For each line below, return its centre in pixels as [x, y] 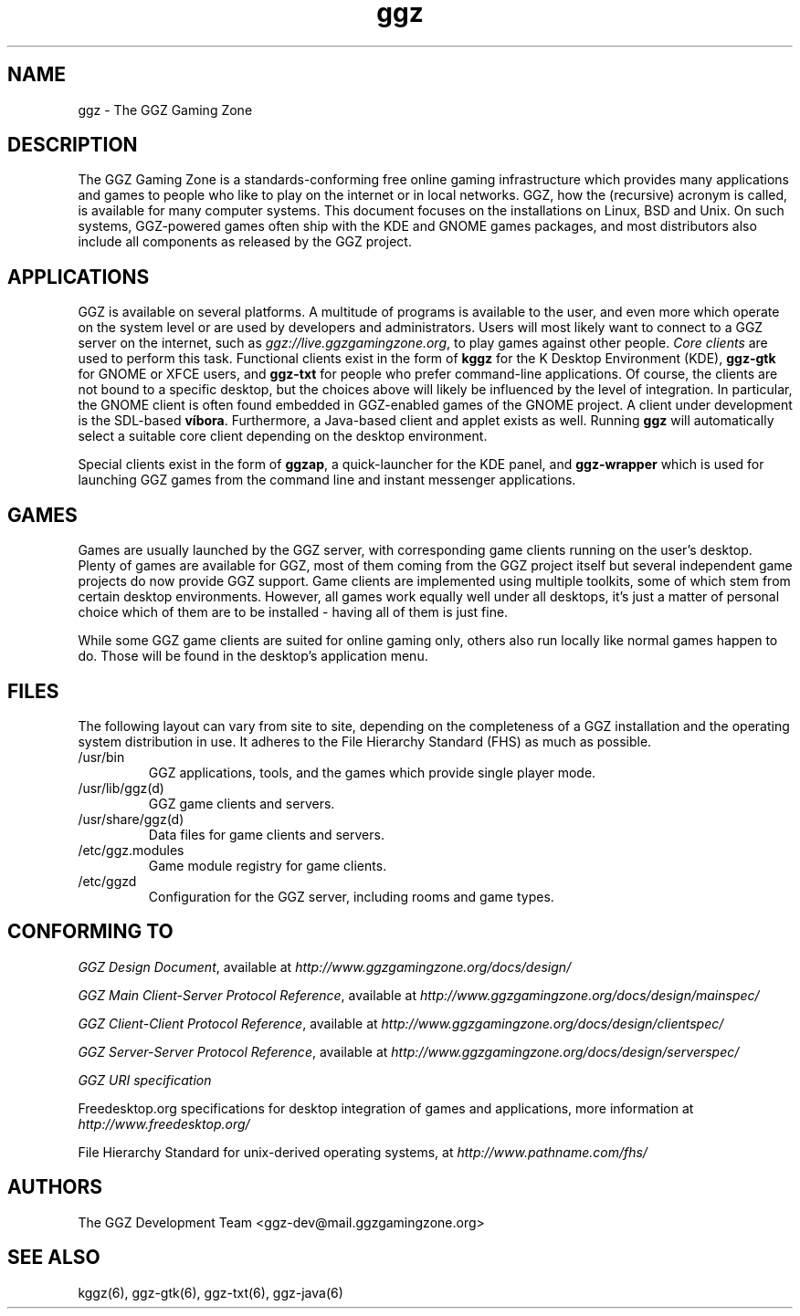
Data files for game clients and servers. [266, 834]
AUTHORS [55, 1187]
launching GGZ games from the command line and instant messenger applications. [327, 480]
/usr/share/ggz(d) [131, 819]
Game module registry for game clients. [268, 865]
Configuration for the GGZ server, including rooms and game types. [351, 896]
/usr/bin [101, 757]
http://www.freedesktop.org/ [164, 1123]
